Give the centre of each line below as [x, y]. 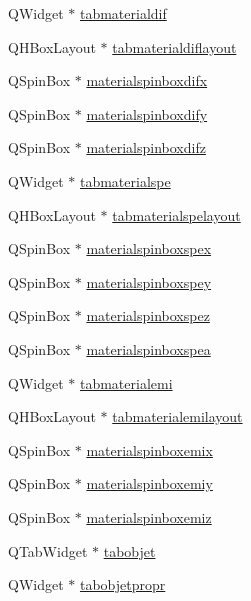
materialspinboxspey [149, 281]
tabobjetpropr [122, 584]
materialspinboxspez [148, 315]
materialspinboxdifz [146, 147]
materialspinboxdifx [147, 80]
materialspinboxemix [149, 449]
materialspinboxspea [148, 348]
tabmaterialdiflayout [174, 46]
